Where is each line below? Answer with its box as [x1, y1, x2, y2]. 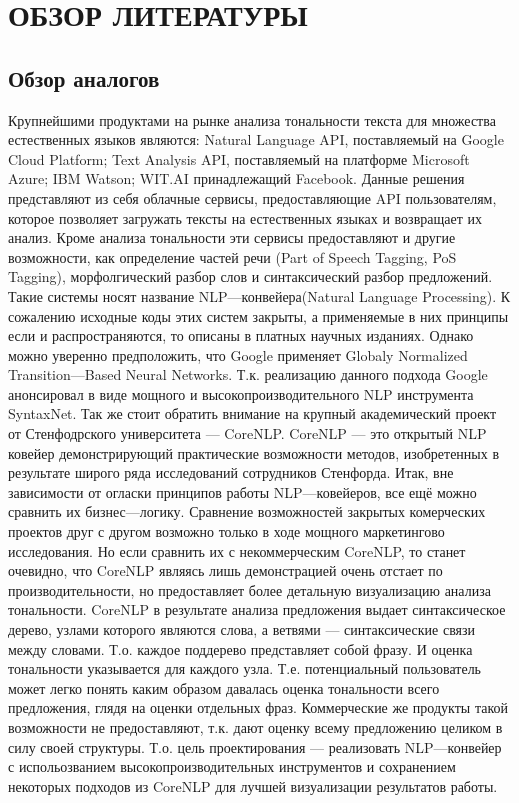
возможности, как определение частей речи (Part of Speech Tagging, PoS [8, 246, 457, 267]
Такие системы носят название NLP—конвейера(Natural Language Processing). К [8, 285, 511, 306]
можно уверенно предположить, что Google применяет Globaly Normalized [8, 344, 468, 365]
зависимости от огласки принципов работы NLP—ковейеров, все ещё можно [8, 481, 477, 502]
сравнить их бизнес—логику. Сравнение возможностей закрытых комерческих [8, 501, 486, 522]
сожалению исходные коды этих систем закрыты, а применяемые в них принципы [8, 305, 509, 326]
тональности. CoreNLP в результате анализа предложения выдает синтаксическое [8, 599, 506, 620]
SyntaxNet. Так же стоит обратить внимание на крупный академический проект [8, 403, 497, 424]
